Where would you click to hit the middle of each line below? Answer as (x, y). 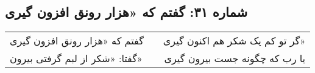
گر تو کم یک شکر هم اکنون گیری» (234, 41)
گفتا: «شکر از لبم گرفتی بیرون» (76, 58)
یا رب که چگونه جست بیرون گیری (235, 58)
